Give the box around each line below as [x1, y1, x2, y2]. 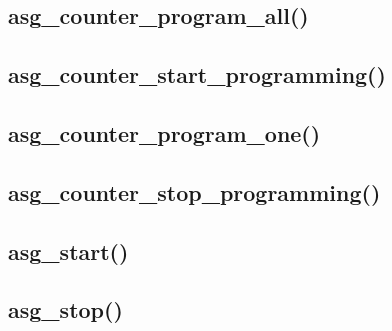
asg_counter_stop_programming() [8, 176, 381, 207]
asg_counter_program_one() [8, 117, 321, 148]
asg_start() [8, 235, 129, 266]
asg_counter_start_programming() [8, 59, 386, 90]
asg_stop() [8, 294, 123, 325]
